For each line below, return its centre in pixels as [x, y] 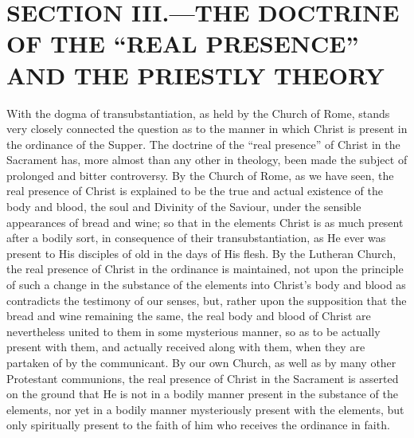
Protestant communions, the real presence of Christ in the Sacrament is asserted [203, 378]
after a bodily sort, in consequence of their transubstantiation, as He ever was [196, 238]
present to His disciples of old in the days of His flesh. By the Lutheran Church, [201, 253]
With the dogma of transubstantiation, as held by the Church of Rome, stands [198, 113]
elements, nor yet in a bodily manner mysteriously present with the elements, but [205, 409]
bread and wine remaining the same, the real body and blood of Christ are [189, 316]
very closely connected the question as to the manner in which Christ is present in [207, 129]
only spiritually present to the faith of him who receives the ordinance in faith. [198, 425]
